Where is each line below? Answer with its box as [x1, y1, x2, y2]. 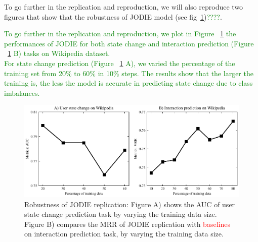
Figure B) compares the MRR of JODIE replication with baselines [24, 218, 230, 229]
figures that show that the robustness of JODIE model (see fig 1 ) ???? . [4, 11, 222, 22]
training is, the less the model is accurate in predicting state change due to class [4, 78, 253, 88]
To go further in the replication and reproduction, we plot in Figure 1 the [4, 28, 236, 39]
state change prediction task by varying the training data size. [24, 209, 217, 219]
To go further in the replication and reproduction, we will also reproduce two [4, 2, 243, 12]
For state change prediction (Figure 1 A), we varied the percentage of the [4, 57, 235, 68]
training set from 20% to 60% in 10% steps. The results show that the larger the [4, 68, 253, 78]
